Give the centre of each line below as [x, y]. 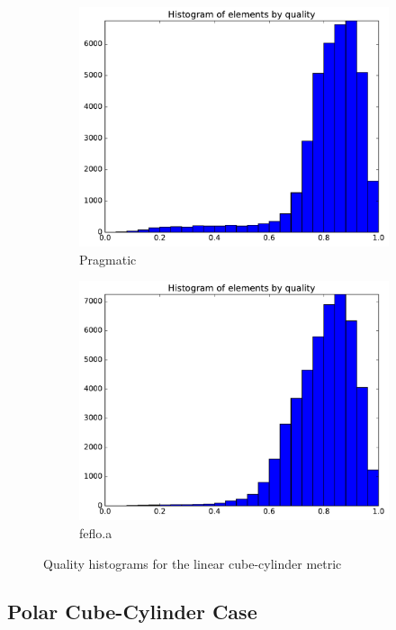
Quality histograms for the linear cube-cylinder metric [193, 563]
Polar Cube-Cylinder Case [132, 612]
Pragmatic [108, 259]
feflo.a [96, 532]
